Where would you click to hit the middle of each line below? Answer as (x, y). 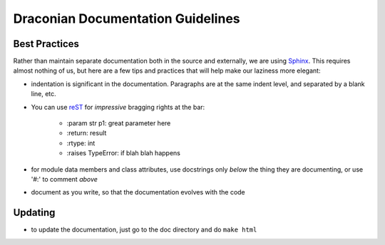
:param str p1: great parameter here (119, 123)
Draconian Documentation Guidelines (127, 19)
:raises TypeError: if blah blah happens (124, 153)
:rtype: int (81, 143)
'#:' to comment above (64, 179)
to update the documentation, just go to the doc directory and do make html (144, 230)
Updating (34, 213)
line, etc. (43, 94)
